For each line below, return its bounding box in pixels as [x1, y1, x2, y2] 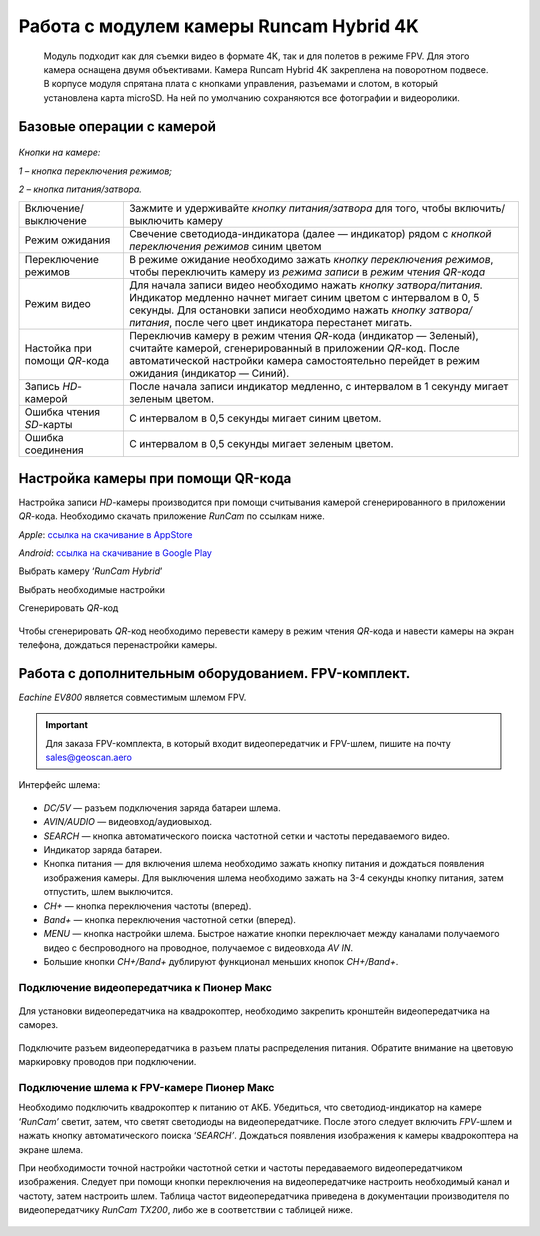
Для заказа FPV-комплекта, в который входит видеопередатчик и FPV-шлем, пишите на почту [45, 737, 452, 749]
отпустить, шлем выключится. [43, 886, 174, 898]
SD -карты [24, 418, 73, 432]
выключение [24, 214, 87, 228]
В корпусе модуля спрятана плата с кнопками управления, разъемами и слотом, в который [43, 78, 439, 90]
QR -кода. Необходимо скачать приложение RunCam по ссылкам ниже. [18, 510, 325, 522]
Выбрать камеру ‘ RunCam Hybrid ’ [18, 565, 163, 577]
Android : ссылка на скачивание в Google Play [18, 546, 212, 559]
